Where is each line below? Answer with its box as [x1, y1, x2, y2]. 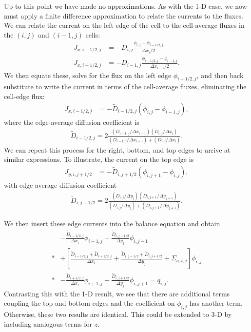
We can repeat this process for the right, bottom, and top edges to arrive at [4, 144, 231, 155]
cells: [85, 29, 100, 39]
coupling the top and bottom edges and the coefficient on [4, 298, 175, 308]
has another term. [189, 298, 243, 308]
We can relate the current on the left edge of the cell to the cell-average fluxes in [4, 20, 245, 30]
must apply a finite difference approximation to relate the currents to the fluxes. [4, 10, 243, 20]
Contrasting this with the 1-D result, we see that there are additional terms [4, 288, 230, 298]
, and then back [196, 70, 244, 80]
